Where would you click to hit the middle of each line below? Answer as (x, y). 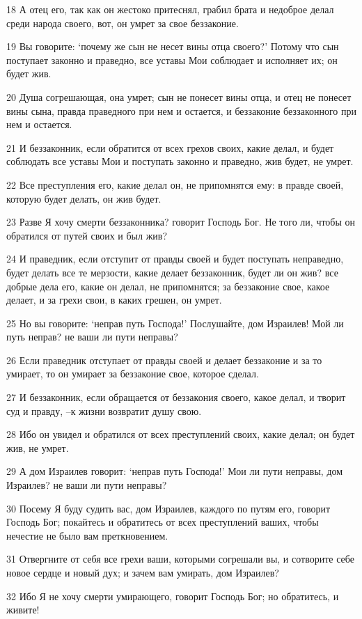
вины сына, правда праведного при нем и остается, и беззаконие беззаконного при (182, 110)
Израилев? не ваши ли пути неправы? (87, 485)
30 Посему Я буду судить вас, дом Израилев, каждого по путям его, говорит (168, 508)
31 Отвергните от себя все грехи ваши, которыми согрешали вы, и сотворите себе (180, 559)
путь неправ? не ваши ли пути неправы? (92, 337)
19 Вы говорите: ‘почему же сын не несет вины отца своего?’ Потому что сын (173, 46)
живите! (23, 610)
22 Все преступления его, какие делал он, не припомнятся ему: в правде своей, (175, 184)
